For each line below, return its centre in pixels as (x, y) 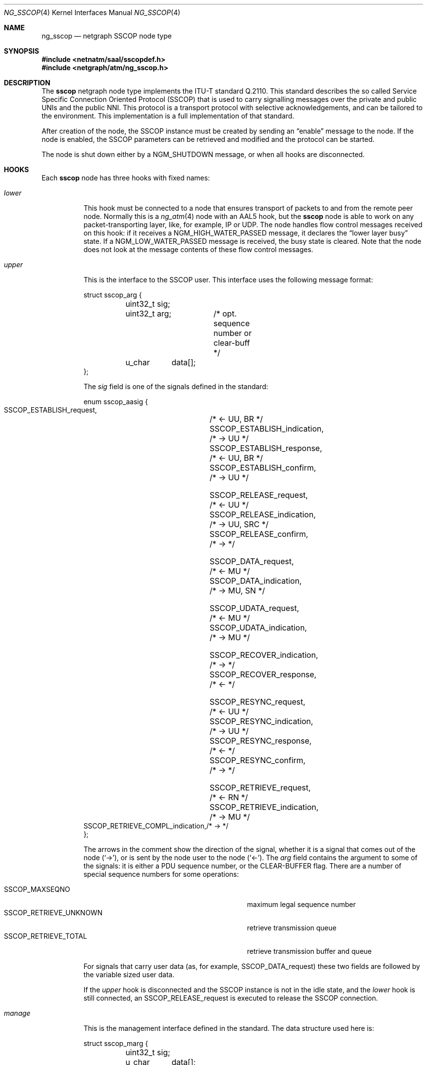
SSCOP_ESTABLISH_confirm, (263, 468)
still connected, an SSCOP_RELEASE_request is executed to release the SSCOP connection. (231, 998)
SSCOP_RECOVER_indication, (264, 655)
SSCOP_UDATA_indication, (258, 628)
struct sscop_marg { (116, 1043)
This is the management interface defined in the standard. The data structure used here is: (229, 1028)
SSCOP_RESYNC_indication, (261, 721)
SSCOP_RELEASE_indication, (262, 514)
